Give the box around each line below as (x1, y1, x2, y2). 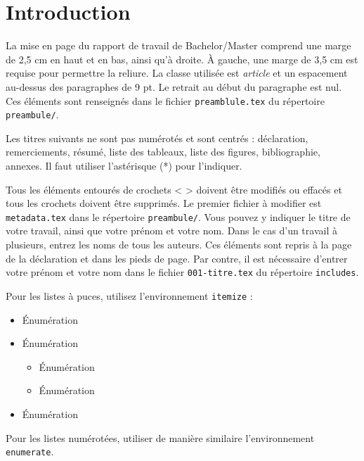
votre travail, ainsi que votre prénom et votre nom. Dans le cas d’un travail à (6, 223, 337, 238)
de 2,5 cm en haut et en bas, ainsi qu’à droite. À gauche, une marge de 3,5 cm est (6, 51, 358, 66)
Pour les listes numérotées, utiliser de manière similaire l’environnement (6, 430, 315, 445)
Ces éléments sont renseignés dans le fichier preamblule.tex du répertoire (6, 93, 325, 108)
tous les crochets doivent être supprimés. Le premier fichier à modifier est (6, 196, 322, 210)
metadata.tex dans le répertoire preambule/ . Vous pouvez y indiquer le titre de (6, 209, 351, 224)
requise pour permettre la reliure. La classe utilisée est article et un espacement (6, 65, 348, 80)
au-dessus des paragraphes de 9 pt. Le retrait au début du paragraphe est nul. (6, 79, 342, 94)
